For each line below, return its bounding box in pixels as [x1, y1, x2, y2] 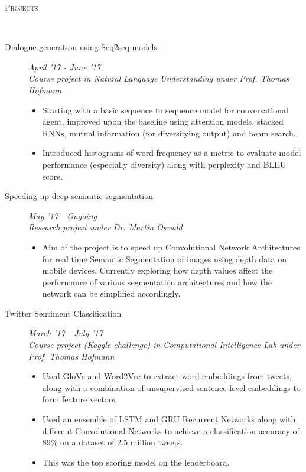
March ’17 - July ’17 [28, 327, 103, 339]
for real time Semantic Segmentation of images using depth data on [42, 252, 287, 265]
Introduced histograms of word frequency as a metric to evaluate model [42, 147, 301, 159]
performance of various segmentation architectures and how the [42, 275, 272, 288]
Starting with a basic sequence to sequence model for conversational [42, 103, 288, 116]
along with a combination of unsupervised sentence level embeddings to [42, 381, 301, 393]
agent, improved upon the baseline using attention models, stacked [42, 115, 284, 128]
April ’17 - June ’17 [28, 60, 101, 73]
